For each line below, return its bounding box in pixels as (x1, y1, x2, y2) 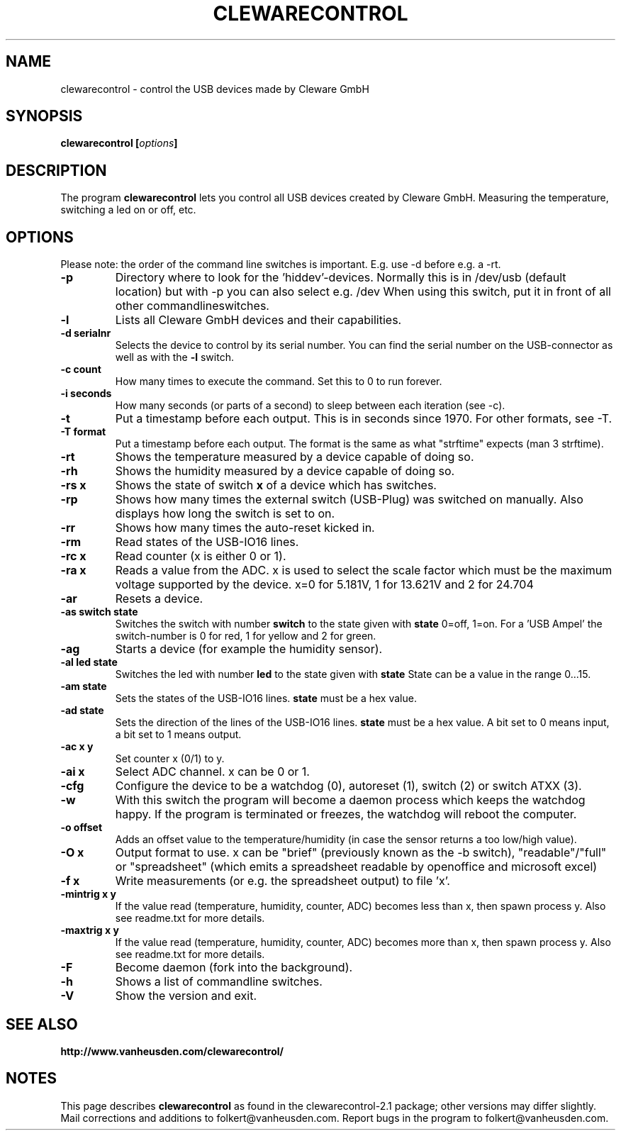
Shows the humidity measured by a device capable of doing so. (115, 464, 455, 479)
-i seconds (60, 387, 112, 400)
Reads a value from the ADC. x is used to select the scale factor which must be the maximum (115, 563, 612, 578)
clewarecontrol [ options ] (60, 137, 178, 150)
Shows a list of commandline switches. (115, 974, 323, 989)
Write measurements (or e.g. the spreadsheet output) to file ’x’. (115, 874, 450, 889)
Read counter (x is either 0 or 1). (115, 549, 286, 564)
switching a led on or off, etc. (60, 204, 196, 216)
